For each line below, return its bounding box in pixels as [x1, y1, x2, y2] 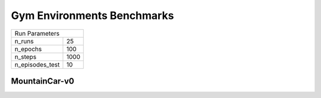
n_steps [14, 52, 37, 61]
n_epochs [14, 45, 42, 53]
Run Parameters [14, 29, 59, 37]
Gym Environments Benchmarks [11, 9, 174, 22]
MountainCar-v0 [11, 76, 74, 86]
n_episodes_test [14, 60, 60, 68]
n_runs [14, 37, 34, 45]
